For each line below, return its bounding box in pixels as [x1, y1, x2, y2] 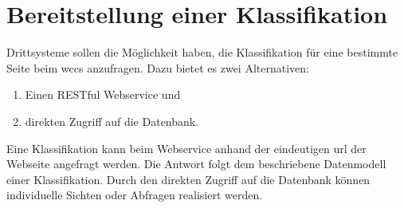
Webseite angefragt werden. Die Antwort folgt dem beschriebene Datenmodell [6, 155, 386, 172]
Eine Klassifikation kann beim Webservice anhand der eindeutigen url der [6, 139, 367, 156]
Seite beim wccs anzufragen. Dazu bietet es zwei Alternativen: [6, 59, 309, 76]
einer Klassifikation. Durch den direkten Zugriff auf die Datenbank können [6, 171, 371, 187]
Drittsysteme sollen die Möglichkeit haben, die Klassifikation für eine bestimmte [6, 44, 398, 61]
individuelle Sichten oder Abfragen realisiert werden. [6, 186, 263, 203]
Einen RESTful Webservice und [25, 86, 181, 103]
